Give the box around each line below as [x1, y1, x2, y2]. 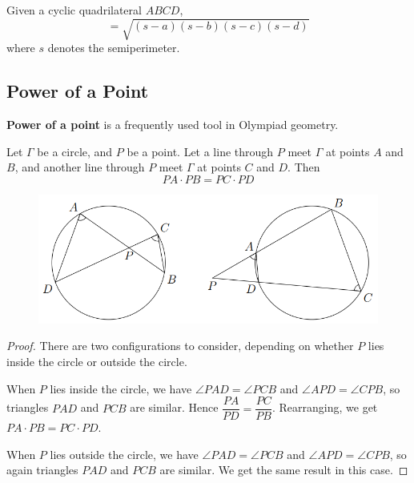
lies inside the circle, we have [50, 380, 192, 396]
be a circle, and [37, 143, 113, 159]
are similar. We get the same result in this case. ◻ [159, 461, 408, 478]
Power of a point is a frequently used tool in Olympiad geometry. [6, 115, 339, 132]
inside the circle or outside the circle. [6, 353, 187, 370]
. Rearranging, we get [271, 399, 378, 416]
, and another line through [14, 159, 145, 175]
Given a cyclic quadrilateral [6, 2, 142, 18]
